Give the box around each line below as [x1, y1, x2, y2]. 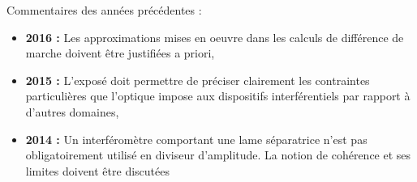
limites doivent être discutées [25, 162, 170, 179]
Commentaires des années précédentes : [6, 2, 202, 18]
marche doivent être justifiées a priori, [25, 44, 215, 61]
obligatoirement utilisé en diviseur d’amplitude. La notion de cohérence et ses [25, 146, 411, 163]
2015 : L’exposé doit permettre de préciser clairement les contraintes [25, 71, 370, 88]
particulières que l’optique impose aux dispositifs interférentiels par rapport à [25, 87, 411, 104]
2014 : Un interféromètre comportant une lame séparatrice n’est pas [25, 130, 368, 147]
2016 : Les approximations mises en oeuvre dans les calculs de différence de [25, 28, 404, 45]
